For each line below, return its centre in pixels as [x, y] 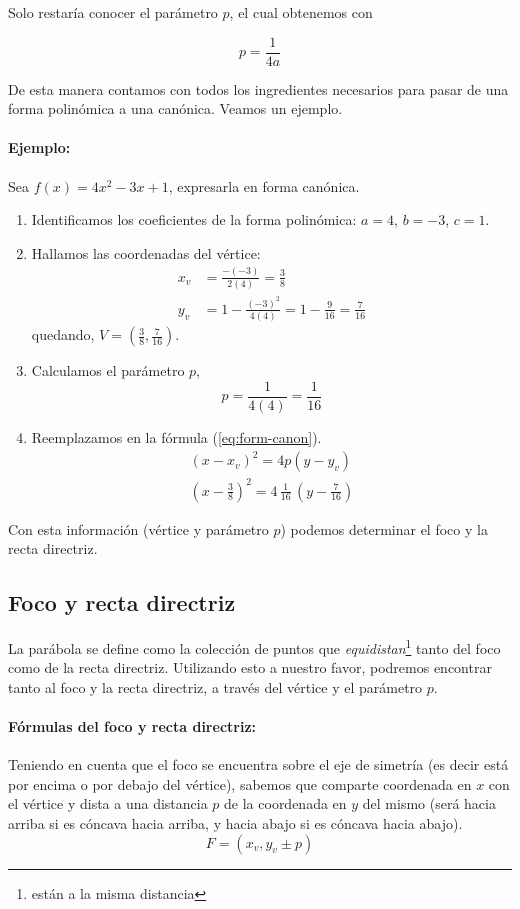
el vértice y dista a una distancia [108, 803]
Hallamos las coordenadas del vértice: [146, 252]
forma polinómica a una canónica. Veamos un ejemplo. [175, 108]
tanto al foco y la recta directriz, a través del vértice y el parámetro [215, 686]
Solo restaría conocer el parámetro [113, 12]
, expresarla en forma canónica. [264, 185]
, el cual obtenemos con [301, 12]
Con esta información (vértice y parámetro [138, 528]
